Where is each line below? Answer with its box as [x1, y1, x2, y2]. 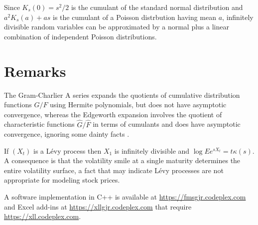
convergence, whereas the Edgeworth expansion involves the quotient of [4, 109, 222, 119]
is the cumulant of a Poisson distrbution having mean [53, 11, 217, 22]
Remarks [4, 60, 66, 81]
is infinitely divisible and [114, 145, 190, 156]
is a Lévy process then [33, 145, 102, 156]
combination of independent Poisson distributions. [4, 31, 157, 41]
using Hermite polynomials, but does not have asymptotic [50, 99, 227, 110]
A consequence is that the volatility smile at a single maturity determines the [4, 155, 241, 166]
